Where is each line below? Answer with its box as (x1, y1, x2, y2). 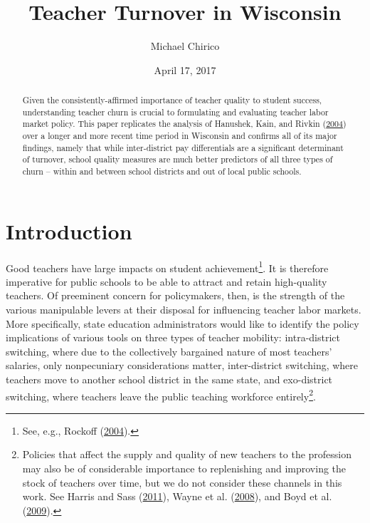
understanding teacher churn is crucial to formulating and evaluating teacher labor (22, 105, 329, 118)
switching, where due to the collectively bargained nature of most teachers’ (6, 343, 332, 358)
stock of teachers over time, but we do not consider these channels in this (22, 475, 342, 490)
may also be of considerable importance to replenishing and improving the (22, 461, 347, 476)
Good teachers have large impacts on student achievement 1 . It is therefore (6, 258, 329, 275)
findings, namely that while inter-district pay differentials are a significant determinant (22, 141, 344, 153)
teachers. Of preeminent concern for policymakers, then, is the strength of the (6, 288, 345, 303)
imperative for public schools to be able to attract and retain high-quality (6, 274, 327, 289)
